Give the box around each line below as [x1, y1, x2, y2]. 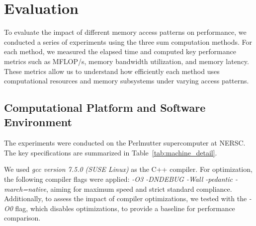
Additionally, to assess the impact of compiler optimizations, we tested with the [4, 193, 247, 204]
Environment [4, 114, 72, 130]
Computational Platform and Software [4, 100, 206, 115]
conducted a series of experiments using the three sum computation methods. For [4, 36, 252, 47]
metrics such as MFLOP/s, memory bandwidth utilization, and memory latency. [4, 56, 249, 66]
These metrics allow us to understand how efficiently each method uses [4, 66, 220, 76]
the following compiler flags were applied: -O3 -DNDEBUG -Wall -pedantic [4, 174, 233, 184]
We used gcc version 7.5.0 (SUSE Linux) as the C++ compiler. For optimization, [4, 164, 253, 174]
